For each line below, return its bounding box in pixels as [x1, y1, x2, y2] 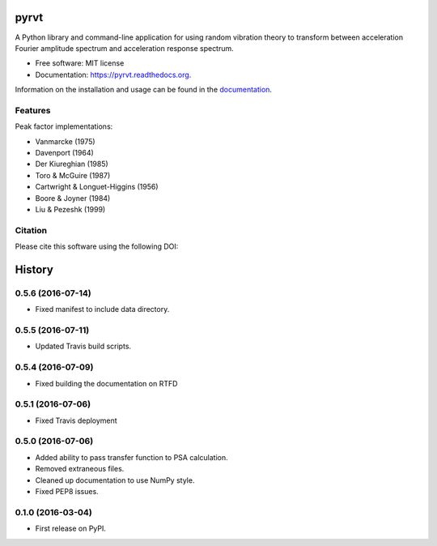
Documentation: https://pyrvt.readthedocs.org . [35, 70, 192, 79]
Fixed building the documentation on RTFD [35, 378, 178, 388]
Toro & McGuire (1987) [35, 170, 111, 180]
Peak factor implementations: [15, 122, 113, 131]
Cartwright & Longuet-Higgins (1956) [35, 182, 159, 192]
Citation [15, 224, 48, 236]
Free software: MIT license [35, 58, 125, 68]
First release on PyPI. [35, 523, 107, 534]
